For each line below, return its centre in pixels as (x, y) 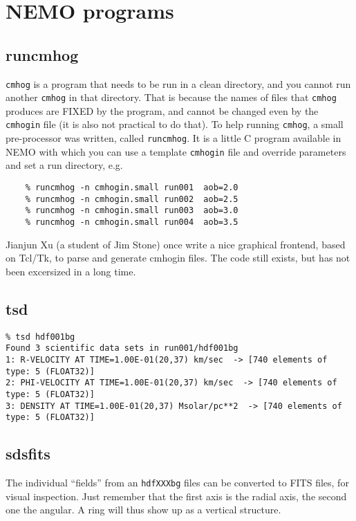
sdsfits (28, 454)
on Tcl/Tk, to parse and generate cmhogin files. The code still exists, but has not (178, 258)
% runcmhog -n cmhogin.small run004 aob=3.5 (132, 222)
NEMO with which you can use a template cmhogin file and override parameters (176, 151)
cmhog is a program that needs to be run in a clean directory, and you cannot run (178, 83)
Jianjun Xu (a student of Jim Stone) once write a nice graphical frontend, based (176, 244)
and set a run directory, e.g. (64, 165)
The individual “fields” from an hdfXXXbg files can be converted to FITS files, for (177, 483)
